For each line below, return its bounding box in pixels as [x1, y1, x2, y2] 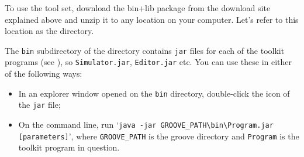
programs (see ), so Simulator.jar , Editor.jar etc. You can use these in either [5, 56, 292, 68]
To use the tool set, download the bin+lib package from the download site [5, 2, 271, 13]
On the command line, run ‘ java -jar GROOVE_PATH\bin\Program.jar [18, 118, 274, 130]
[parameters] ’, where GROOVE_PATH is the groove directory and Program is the [18, 129, 299, 142]
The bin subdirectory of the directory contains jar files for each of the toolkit [5, 44, 285, 56]
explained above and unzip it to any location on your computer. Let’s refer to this [5, 13, 299, 25]
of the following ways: [5, 67, 82, 80]
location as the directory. [5, 25, 94, 37]
